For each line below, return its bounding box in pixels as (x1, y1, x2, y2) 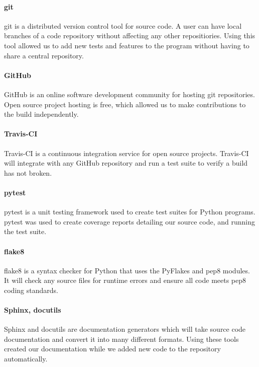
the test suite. (4, 226, 47, 237)
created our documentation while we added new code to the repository (4, 343, 221, 354)
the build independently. (4, 109, 79, 119)
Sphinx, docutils (4, 305, 61, 315)
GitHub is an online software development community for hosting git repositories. (4, 89, 255, 99)
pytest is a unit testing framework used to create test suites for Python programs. (4, 206, 255, 217)
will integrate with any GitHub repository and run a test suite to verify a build (4, 158, 248, 168)
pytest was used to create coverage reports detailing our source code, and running (4, 216, 255, 227)
